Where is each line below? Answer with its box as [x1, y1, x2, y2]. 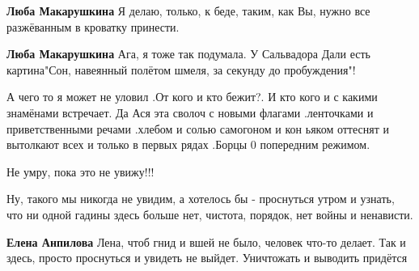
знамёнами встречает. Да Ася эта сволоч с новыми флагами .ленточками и [6, 104, 374, 121]
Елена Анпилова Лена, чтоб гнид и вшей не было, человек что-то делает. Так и [6, 233, 406, 250]
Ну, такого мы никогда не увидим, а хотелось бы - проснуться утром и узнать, [6, 190, 395, 207]
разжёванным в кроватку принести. [6, 18, 180, 35]
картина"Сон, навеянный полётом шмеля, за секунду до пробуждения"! [6, 61, 356, 78]
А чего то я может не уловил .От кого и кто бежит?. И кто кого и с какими [6, 88, 378, 105]
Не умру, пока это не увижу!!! [6, 163, 154, 180]
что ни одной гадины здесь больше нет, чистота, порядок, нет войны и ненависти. [6, 205, 413, 222]
